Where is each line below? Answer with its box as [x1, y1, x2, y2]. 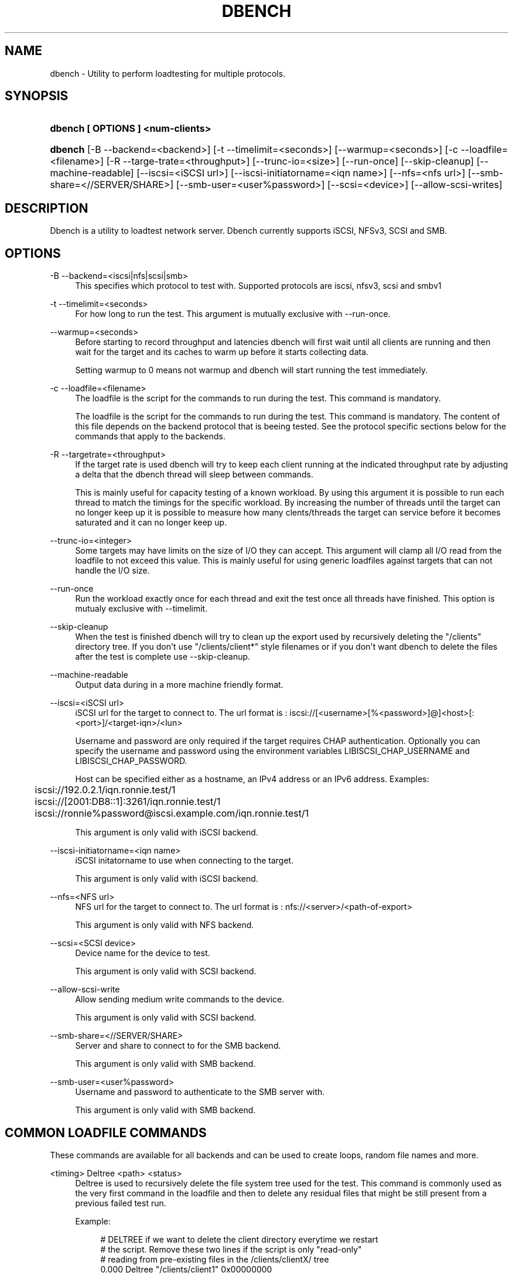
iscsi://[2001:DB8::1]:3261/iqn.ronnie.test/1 [35, 796, 221, 808]
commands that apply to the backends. [75, 431, 225, 442]
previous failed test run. [75, 1197, 166, 1208]
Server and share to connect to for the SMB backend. [75, 1040, 281, 1051]
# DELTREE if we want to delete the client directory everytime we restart [100, 1234, 378, 1244]
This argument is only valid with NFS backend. [75, 920, 254, 930]
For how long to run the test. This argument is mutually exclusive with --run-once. [75, 309, 391, 319]
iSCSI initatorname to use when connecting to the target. [75, 855, 294, 866]
